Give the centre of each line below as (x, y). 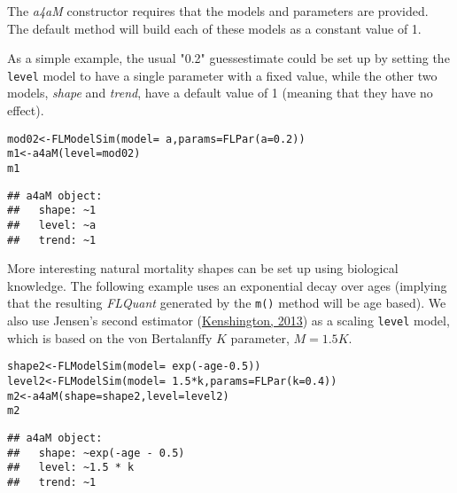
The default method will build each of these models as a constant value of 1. (214, 28)
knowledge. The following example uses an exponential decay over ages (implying (227, 285)
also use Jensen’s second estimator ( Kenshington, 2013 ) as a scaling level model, (228, 321)
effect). (26, 110)
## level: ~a (52, 225)
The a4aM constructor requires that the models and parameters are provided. (218, 11)
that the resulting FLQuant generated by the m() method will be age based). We (227, 303)
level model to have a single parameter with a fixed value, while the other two (222, 75)
